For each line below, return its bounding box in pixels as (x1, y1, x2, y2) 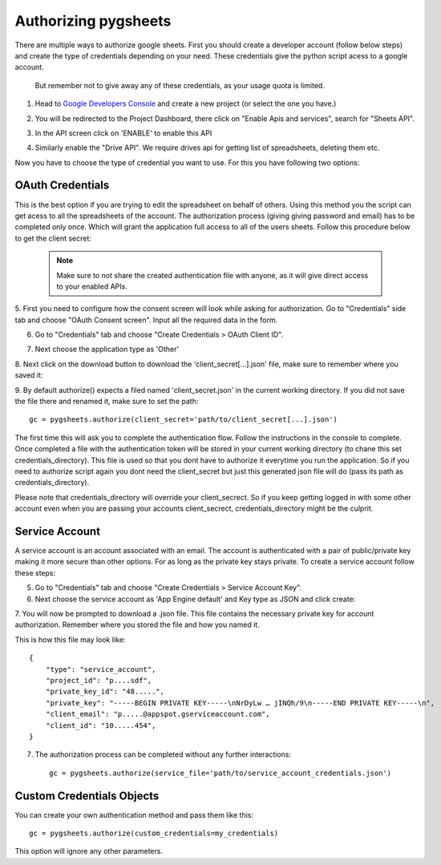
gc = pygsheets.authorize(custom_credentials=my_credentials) (29, 829, 279, 838)
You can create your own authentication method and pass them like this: (14, 810, 254, 819)
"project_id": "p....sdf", (45, 676, 152, 685)
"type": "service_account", (45, 665, 156, 673)
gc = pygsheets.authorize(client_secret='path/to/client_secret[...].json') (29, 415, 338, 424)
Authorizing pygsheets (14, 12, 172, 30)
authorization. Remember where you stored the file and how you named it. (14, 620, 260, 629)
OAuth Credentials (14, 179, 110, 192)
